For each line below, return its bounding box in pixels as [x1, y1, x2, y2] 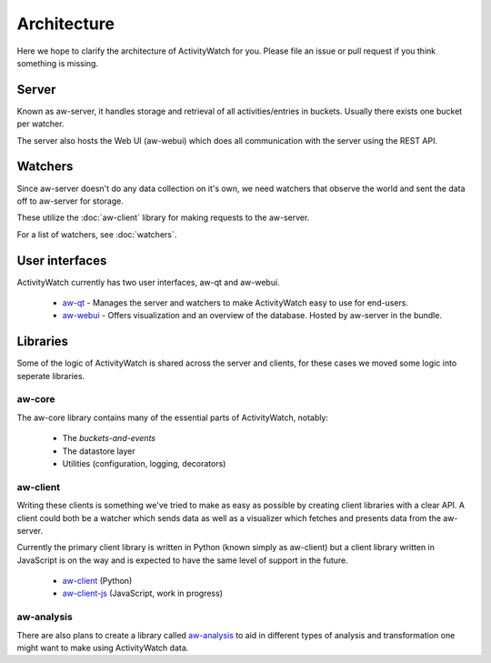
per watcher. [16, 118, 65, 129]
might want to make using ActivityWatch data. [16, 642, 189, 654]
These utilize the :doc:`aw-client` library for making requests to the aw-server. [16, 212, 310, 223]
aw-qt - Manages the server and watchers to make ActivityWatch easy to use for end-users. [62, 297, 409, 308]
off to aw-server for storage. [16, 196, 125, 206]
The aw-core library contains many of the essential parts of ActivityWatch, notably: [16, 412, 329, 423]
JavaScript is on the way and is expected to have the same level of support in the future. [16, 555, 349, 566]
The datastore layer [62, 446, 135, 457]
